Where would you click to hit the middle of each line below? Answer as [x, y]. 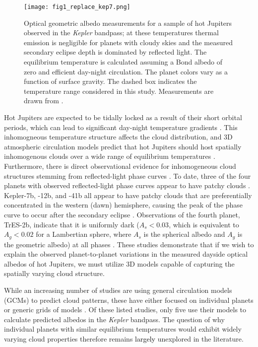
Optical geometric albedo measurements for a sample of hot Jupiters [128, 23]
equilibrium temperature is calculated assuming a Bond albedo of [123, 62]
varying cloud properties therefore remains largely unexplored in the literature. [124, 338]
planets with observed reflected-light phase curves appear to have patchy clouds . [127, 185]
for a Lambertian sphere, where [84, 234]
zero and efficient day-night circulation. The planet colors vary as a [126, 71]
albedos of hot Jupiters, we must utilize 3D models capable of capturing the [119, 263]
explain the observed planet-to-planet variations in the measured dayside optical [126, 254]
